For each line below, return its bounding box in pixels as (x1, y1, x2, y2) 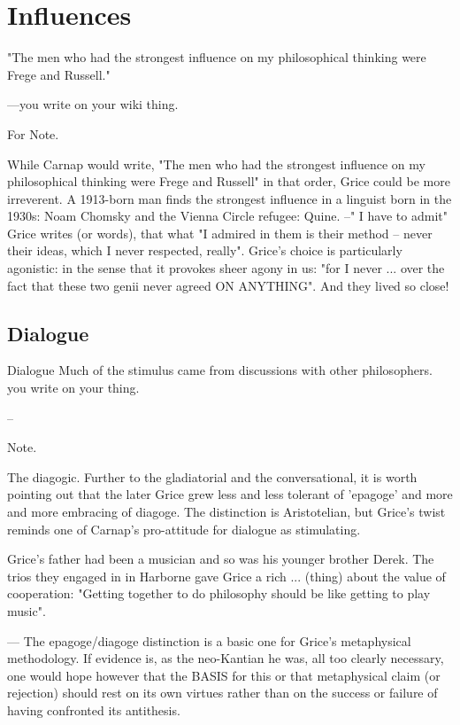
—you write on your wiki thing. (7, 95, 179, 113)
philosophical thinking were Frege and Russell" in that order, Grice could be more (7, 172, 450, 191)
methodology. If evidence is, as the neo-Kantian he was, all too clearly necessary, (7, 649, 444, 667)
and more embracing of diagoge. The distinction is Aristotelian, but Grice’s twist (7, 503, 446, 521)
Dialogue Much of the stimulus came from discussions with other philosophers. (7, 361, 433, 379)
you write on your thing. (7, 378, 140, 397)
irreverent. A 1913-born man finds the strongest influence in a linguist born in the (7, 189, 452, 207)
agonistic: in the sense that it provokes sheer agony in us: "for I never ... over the (7, 259, 445, 277)
